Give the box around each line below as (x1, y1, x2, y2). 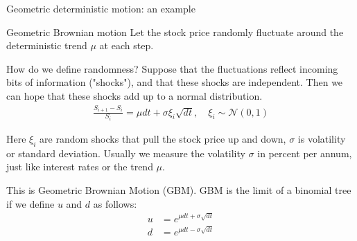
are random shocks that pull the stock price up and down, (40, 132, 286, 146)
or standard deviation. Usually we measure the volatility (6, 145, 245, 160)
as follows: (93, 196, 137, 211)
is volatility (297, 132, 346, 146)
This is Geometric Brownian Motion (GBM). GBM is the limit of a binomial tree (6, 183, 351, 197)
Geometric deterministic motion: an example (6, 1, 195, 15)
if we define (6, 196, 55, 211)
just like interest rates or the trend (6, 159, 153, 174)
